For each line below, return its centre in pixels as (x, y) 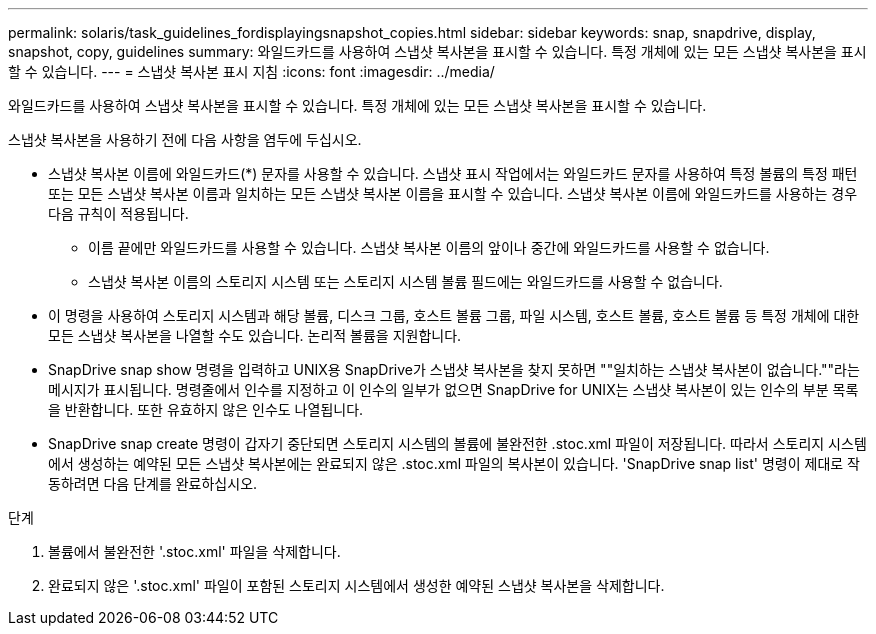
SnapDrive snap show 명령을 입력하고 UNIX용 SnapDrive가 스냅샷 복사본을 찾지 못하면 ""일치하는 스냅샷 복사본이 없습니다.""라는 (454, 369)
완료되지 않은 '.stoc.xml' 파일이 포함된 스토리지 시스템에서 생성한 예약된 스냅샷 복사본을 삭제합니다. (356, 585)
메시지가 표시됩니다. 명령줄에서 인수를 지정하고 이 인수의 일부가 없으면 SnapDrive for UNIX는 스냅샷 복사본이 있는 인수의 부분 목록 (453, 389)
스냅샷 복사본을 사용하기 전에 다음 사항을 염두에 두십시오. (185, 139)
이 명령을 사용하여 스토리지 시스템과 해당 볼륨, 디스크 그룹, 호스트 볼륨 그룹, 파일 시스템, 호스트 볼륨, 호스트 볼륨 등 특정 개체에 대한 (454, 315)
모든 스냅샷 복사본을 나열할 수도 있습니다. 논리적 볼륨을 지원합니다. (255, 335)
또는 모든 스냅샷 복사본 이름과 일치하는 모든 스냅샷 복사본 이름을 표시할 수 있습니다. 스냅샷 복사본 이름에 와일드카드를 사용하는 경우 (453, 193)
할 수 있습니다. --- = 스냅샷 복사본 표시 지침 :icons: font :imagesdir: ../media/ (251, 71)
